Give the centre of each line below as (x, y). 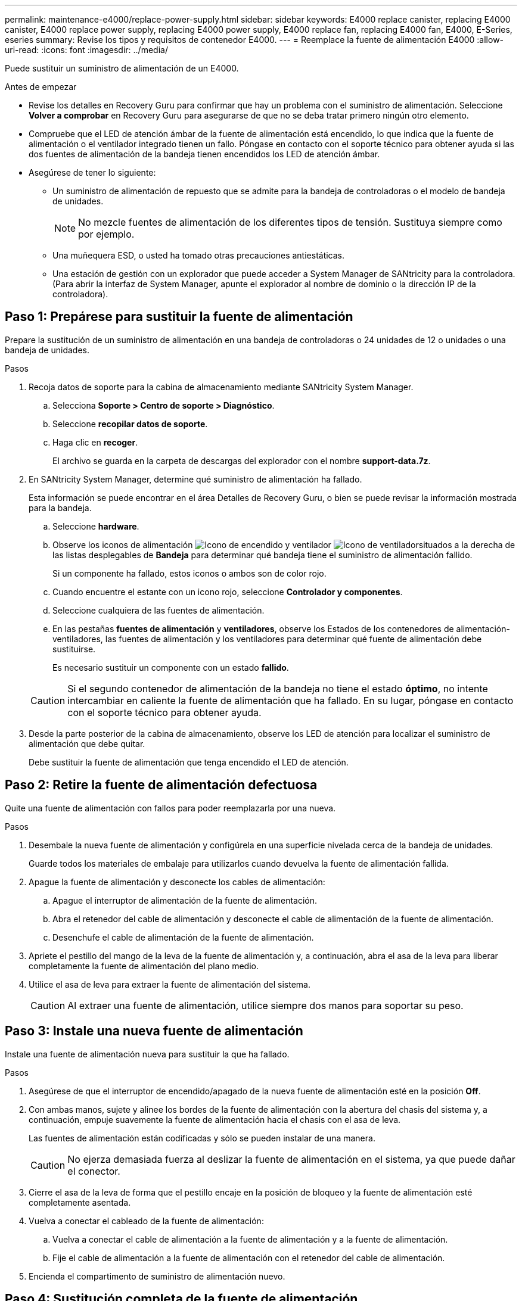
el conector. (94, 1171)
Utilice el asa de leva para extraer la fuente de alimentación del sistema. (170, 984)
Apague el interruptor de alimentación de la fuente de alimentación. (185, 900)
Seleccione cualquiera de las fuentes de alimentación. (159, 610)
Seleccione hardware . (96, 526)
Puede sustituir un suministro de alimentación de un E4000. (122, 68)
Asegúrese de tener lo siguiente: (92, 172)
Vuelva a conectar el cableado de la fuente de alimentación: (146, 1221)
